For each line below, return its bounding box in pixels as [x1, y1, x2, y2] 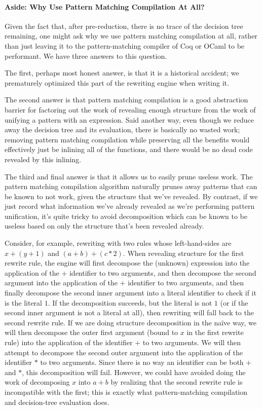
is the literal [5, 297, 43, 308]
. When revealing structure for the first [123, 247, 244, 258]
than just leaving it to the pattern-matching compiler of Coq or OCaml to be [5, 40, 245, 51]
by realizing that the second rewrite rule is [110, 377, 243, 387]
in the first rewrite [186, 327, 244, 338]
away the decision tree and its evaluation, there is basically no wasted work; [5, 124, 240, 135]
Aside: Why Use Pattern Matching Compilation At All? [5, 1, 205, 12]
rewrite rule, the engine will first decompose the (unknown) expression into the [5, 257, 250, 268]
